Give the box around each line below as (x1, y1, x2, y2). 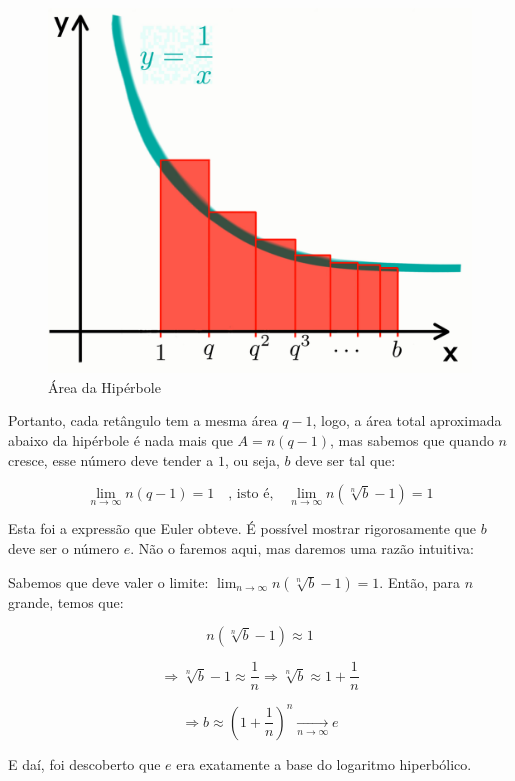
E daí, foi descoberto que (8, 753, 161, 774)
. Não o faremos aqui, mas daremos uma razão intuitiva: (130, 537, 474, 558)
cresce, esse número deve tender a (8, 449, 214, 470)
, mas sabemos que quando (329, 429, 494, 450)
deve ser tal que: (295, 449, 396, 470)
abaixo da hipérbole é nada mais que (8, 429, 233, 450)
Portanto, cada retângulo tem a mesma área (8, 410, 278, 431)
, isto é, (228, 487, 274, 502)
